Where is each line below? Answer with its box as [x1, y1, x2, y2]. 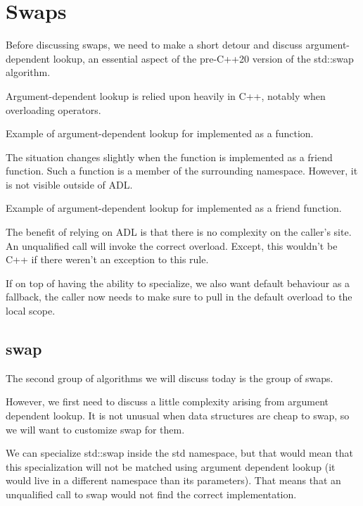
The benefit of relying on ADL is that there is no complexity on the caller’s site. [6, 224, 352, 239]
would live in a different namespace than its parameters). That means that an [6, 473, 341, 488]
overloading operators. [6, 102, 101, 117]
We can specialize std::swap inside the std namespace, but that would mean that [6, 445, 353, 460]
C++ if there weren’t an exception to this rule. [6, 252, 209, 267]
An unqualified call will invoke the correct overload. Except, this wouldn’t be [6, 238, 338, 253]
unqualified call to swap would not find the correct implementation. [6, 486, 297, 501]
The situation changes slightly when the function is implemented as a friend [6, 149, 333, 164]
